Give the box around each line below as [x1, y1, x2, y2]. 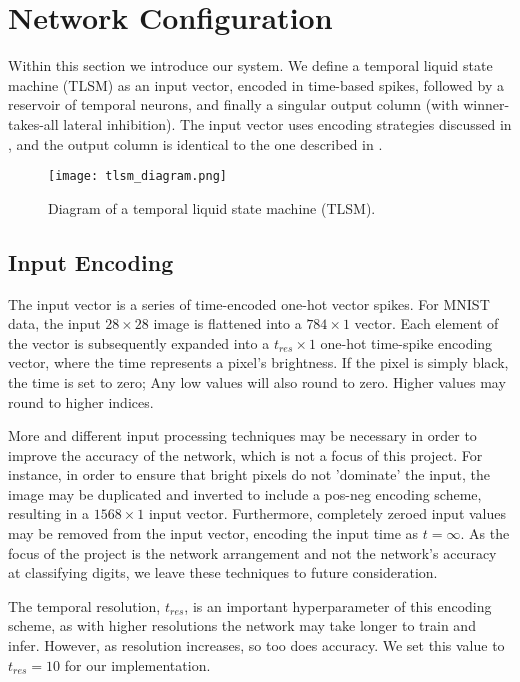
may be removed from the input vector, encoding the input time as [8, 523, 419, 544]
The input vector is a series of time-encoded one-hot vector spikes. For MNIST [8, 293, 490, 314]
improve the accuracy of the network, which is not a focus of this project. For [8, 444, 483, 465]
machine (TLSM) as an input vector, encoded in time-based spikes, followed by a [8, 74, 504, 95]
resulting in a [8, 503, 90, 524]
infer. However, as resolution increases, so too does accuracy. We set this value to [8, 635, 505, 656]
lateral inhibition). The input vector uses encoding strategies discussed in [63, 113, 512, 134]
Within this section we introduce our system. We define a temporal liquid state [8, 55, 493, 76]
